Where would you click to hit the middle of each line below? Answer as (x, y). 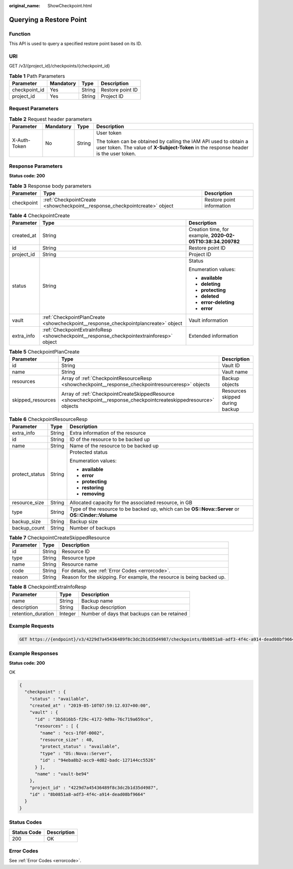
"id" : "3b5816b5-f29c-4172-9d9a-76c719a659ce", (94, 719)
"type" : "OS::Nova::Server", (76, 753)
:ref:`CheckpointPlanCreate (73, 318)
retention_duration (33, 614)
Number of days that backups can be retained (134, 614)
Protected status (89, 452)
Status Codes (25, 822)
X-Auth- (21, 140)
